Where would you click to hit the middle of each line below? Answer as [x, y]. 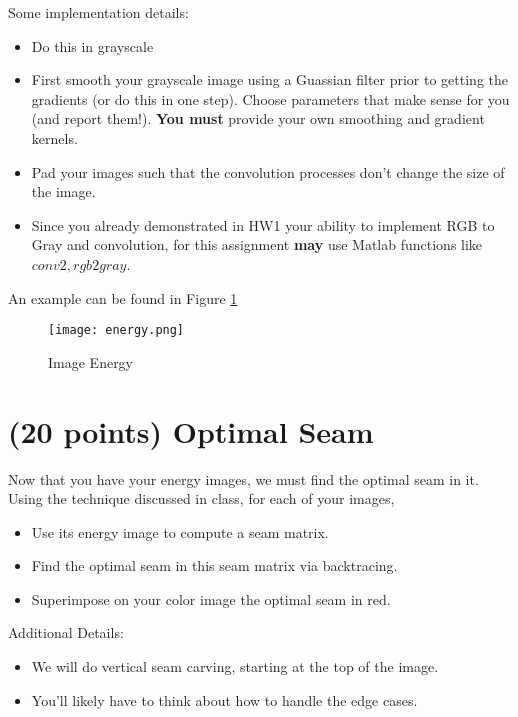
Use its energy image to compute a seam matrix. [180, 531]
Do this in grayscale [92, 45]
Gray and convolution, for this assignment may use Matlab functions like [257, 244]
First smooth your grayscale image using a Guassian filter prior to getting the [270, 79]
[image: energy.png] [116, 330]
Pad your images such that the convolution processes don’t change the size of [268, 171]
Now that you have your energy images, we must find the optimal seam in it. [243, 478]
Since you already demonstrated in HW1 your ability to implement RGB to [263, 224]
